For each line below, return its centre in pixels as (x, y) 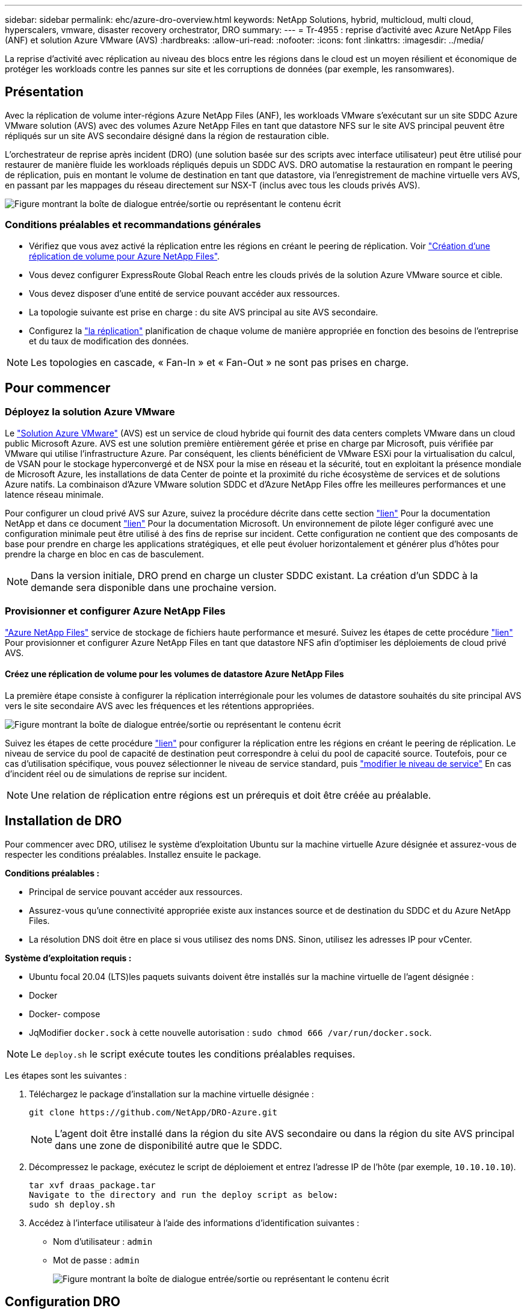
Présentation (44, 92)
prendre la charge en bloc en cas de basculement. (104, 554)
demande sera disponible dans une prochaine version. (154, 587)
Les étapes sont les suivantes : (66, 1075)
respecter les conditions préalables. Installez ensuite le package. (133, 854)
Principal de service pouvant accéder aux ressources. (136, 891)
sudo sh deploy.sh (72, 1204)
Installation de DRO (63, 821)
